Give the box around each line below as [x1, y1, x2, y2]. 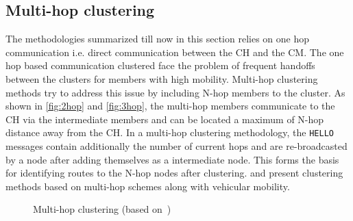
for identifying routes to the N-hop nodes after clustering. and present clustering [5, 166, 343, 180]
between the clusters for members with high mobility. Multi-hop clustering [5, 71, 318, 86]
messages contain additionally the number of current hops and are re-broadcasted [5, 139, 348, 153]
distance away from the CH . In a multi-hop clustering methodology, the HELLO [5, 125, 334, 140]
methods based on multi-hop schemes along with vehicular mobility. [5, 179, 290, 193]
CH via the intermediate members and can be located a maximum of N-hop [5, 112, 324, 126]
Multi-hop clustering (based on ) [33, 202, 171, 216]
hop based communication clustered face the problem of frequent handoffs [5, 58, 315, 73]
